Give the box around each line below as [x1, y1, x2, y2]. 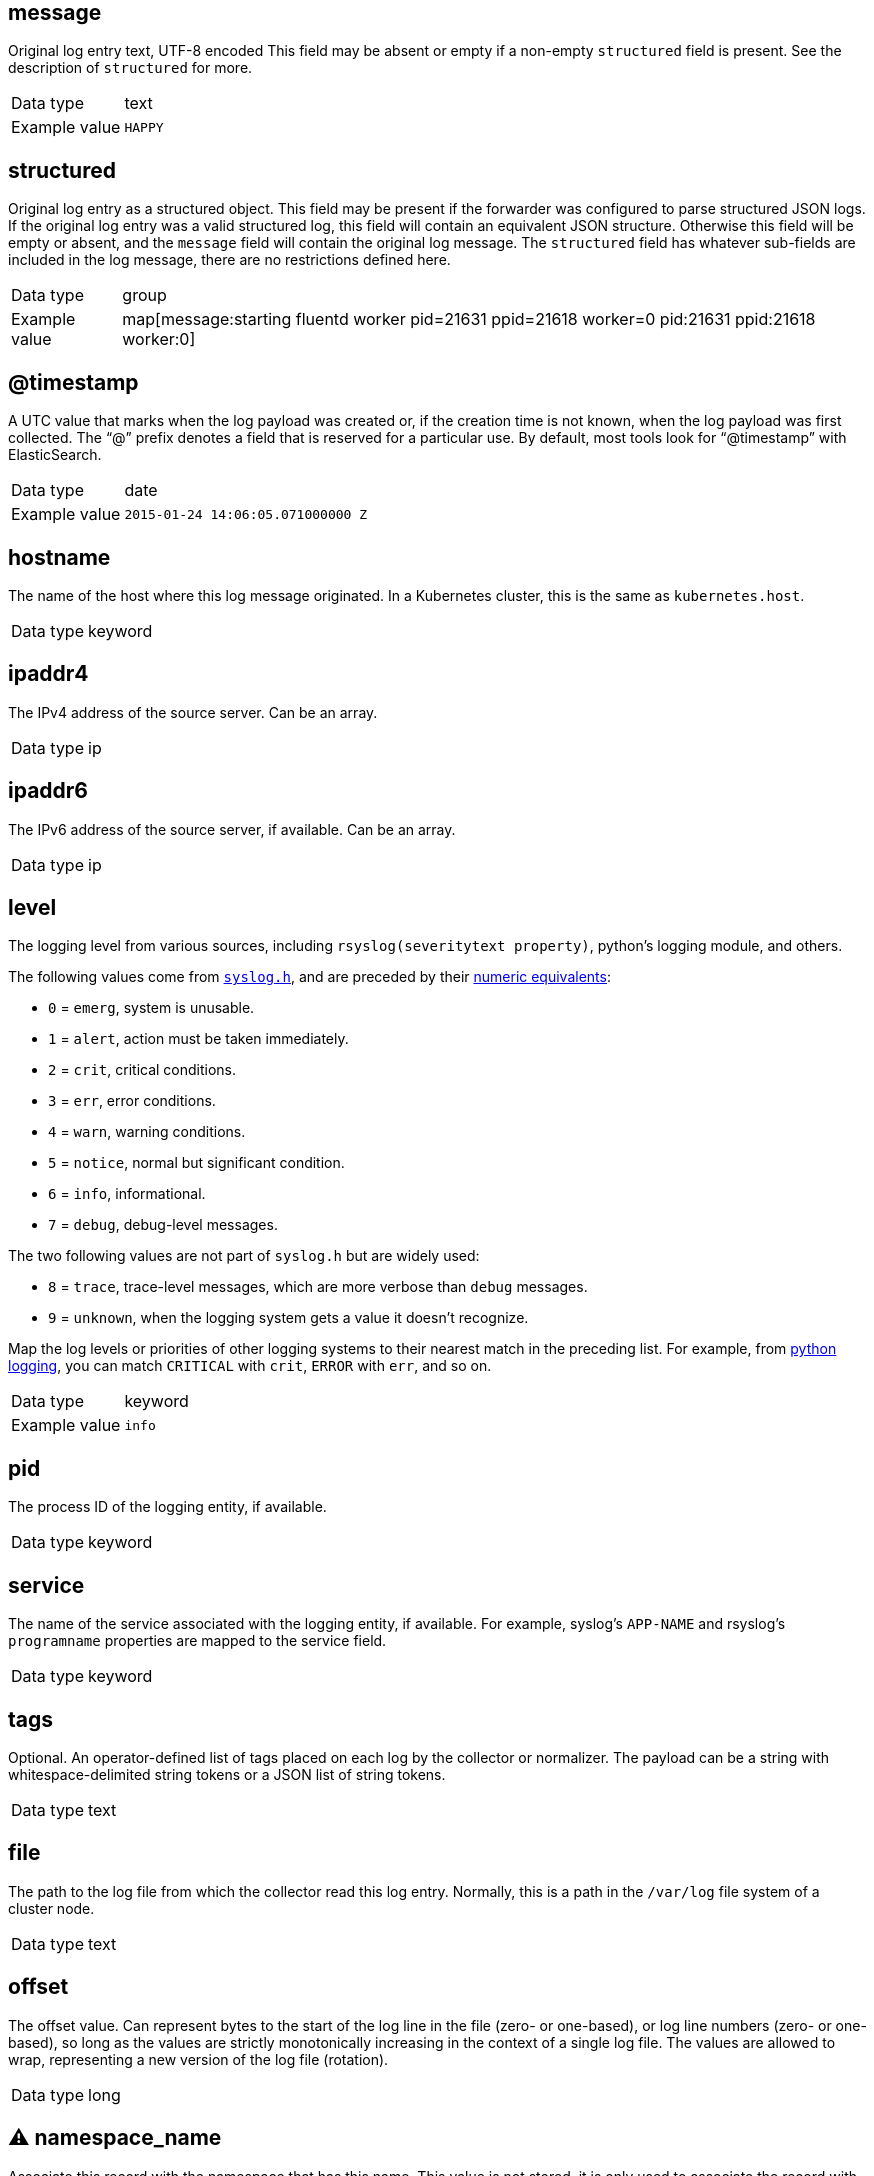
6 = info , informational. [48, 1185, 206, 1203]
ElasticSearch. [8, 446, 102, 464]
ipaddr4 [8, 661, 89, 687]
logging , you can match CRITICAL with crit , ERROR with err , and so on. [8, 1357, 492, 1375]
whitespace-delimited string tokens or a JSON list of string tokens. [8, 1766, 446, 1784]
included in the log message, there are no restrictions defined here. [8, 251, 451, 269]
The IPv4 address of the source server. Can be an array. [8, 703, 378, 721]
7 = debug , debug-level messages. [48, 1216, 278, 1234]
